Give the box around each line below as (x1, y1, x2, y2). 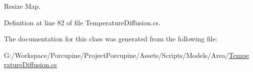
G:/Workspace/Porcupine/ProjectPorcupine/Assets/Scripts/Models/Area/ (4, 50, 229, 60)
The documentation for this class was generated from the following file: (4, 34, 218, 44)
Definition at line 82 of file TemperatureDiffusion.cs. (4, 17, 161, 27)
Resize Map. (4, 1, 41, 11)
